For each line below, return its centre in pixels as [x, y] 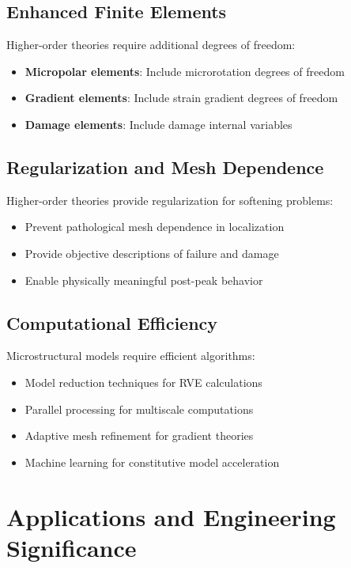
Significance [72, 547]
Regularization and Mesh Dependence [165, 167]
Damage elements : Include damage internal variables [159, 124]
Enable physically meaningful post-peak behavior [144, 280]
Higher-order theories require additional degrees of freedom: [151, 45]
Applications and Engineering [171, 516]
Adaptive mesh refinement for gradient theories [139, 435]
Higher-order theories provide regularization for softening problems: [170, 200]
